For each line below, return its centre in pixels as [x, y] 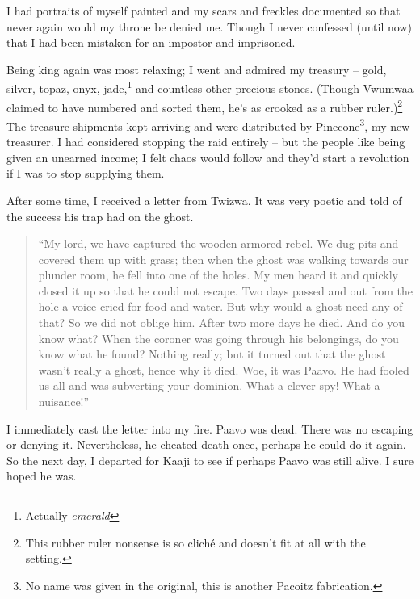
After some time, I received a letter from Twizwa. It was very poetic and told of [204, 200]
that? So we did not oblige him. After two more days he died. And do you [222, 323]
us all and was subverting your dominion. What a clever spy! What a [209, 385]
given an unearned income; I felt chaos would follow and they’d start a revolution [208, 157]
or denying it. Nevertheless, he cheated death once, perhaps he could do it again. [206, 444]
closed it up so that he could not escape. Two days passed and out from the [226, 290]
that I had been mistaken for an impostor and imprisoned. [151, 42]
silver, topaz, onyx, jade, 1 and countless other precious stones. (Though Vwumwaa [210, 87]
